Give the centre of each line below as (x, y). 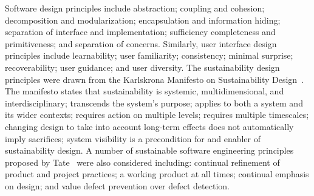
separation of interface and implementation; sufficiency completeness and (140, 32)
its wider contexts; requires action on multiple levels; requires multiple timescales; (157, 115)
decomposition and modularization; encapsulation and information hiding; (143, 20)
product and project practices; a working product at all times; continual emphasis (157, 174)
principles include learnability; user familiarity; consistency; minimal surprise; (149, 55)
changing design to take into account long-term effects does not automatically (149, 126)
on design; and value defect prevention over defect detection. (117, 185)
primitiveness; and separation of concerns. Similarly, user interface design (141, 43)
